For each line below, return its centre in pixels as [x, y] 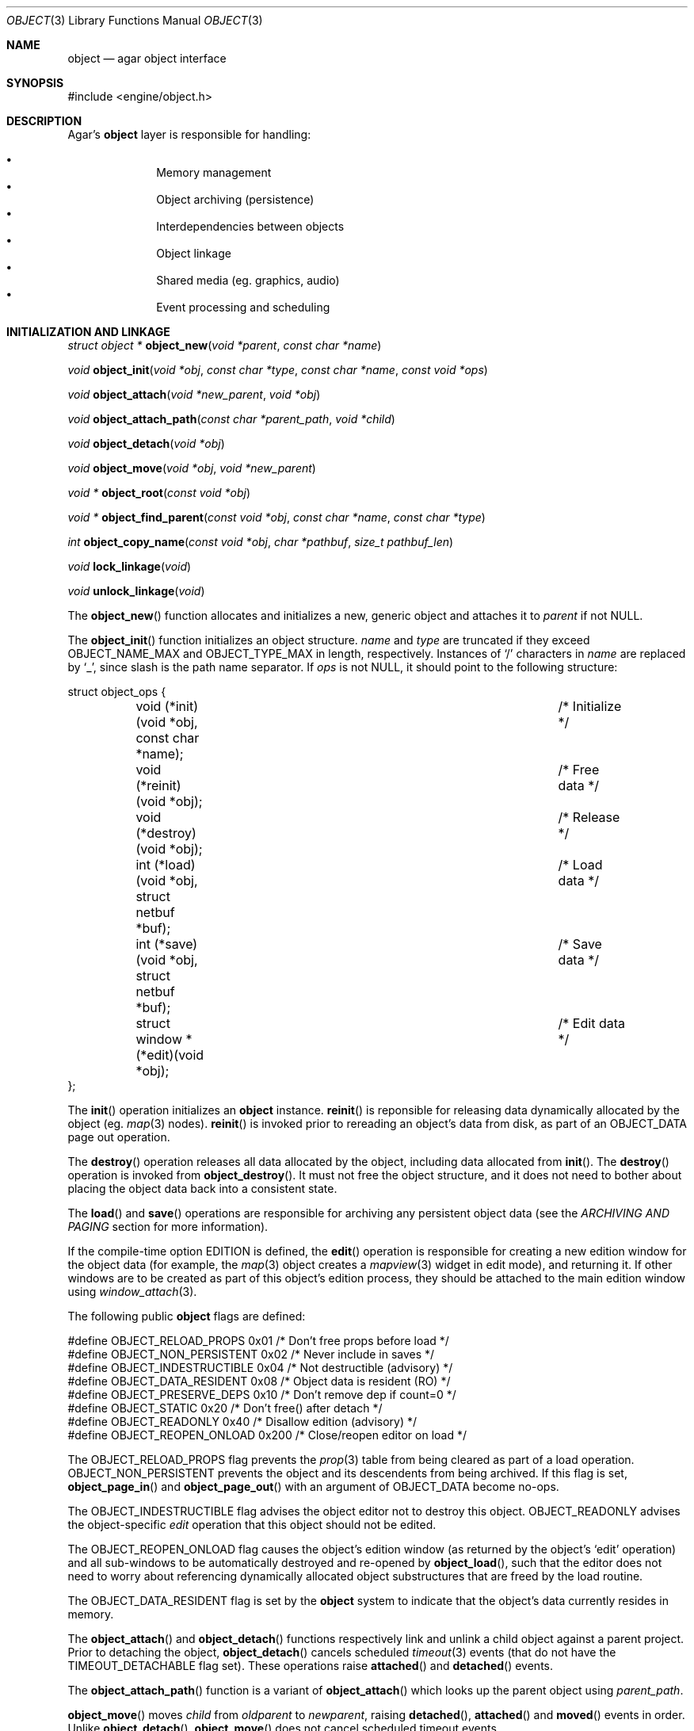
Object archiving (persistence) [235, 199]
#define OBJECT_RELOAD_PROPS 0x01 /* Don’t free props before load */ [258, 1341]
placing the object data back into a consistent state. [202, 1188]
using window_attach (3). [132, 1292]
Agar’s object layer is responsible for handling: [189, 134]
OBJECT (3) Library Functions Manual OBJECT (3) [135, 20]
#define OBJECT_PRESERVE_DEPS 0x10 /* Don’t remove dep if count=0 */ [262, 1395]
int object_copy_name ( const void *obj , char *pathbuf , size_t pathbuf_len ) [261, 542]
